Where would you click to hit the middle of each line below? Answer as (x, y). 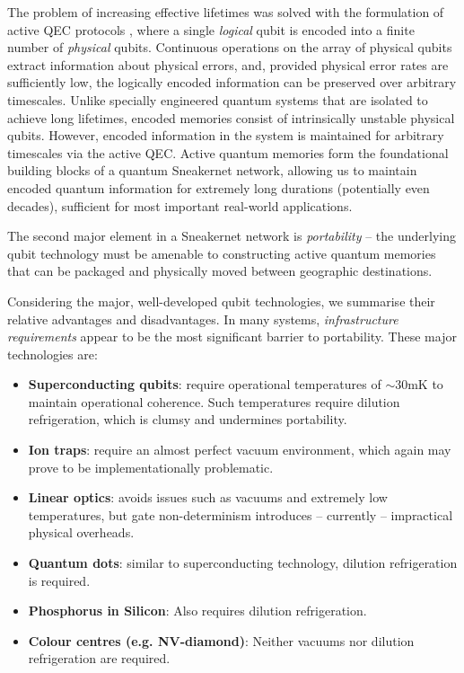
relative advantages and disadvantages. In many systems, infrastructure (203, 319)
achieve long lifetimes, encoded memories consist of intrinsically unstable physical (231, 117)
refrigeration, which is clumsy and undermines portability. (188, 419)
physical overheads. (81, 532)
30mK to (419, 384)
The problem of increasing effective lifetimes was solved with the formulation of (226, 12)
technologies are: (53, 354)
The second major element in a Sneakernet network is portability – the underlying (232, 236)
